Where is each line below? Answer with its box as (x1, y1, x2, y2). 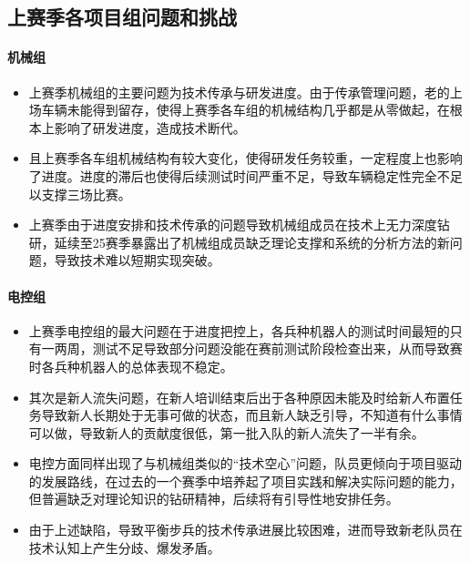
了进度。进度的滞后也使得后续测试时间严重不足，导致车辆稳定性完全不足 (28, 166, 463, 185)
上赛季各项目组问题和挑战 (7, 3, 237, 31)
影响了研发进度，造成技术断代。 (54, 118, 246, 137)
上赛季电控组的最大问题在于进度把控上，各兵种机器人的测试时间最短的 (28, 321, 450, 340)
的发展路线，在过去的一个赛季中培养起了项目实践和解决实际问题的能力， (28, 471, 463, 490)
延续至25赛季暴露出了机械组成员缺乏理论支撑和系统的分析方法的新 (54, 232, 450, 251)
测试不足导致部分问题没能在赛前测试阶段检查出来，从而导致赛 (92, 339, 463, 358)
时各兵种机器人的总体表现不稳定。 (28, 356, 233, 375)
